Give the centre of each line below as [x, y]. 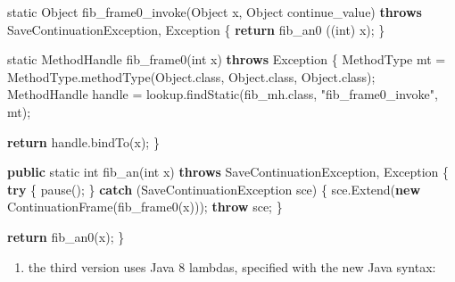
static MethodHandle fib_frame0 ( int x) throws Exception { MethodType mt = [227, 59]
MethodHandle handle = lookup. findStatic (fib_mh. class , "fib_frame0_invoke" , [223, 94]
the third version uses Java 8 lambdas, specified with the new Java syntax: [232, 266]
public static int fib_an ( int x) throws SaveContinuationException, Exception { [228, 172]
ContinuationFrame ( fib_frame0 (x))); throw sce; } [145, 207]
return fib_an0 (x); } [66, 236]
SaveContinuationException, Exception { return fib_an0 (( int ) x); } [196, 29]
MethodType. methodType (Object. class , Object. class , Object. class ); [191, 76]
